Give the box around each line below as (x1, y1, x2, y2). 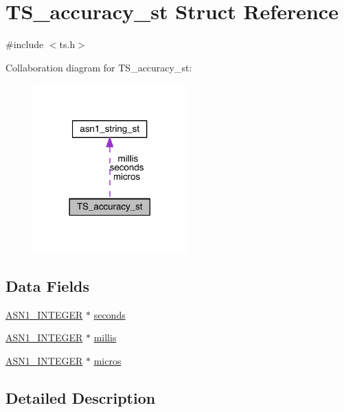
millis (93, 330, 117, 345)
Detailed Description (5, 387, 156, 409)
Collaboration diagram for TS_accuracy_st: (5, 60, 192, 74)
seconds (93, 307, 126, 321)
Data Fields (5, 275, 90, 297)
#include (5, 37, 44, 51)
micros (93, 354, 122, 368)
